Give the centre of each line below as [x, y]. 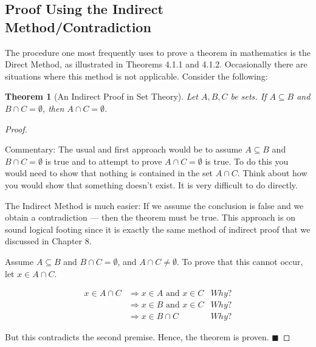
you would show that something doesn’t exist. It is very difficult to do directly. [151, 184]
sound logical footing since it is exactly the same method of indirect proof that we [158, 229]
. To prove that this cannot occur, [240, 261]
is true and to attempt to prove [104, 161]
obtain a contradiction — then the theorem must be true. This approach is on [150, 217]
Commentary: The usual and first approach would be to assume [124, 149]
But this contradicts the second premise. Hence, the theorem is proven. [137, 337]
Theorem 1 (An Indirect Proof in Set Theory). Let [101, 96]
